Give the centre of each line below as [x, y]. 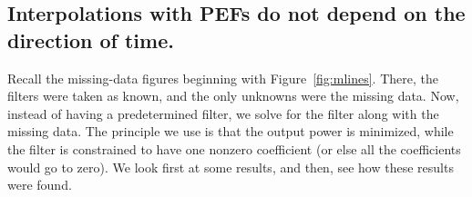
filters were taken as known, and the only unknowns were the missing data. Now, [233, 96]
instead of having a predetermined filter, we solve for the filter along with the [223, 113]
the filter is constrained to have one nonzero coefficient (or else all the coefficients [234, 148]
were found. [40, 185]
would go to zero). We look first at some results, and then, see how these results [231, 167]
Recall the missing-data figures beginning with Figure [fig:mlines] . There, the [223, 78]
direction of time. [91, 39]
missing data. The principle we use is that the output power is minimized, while [231, 131]
